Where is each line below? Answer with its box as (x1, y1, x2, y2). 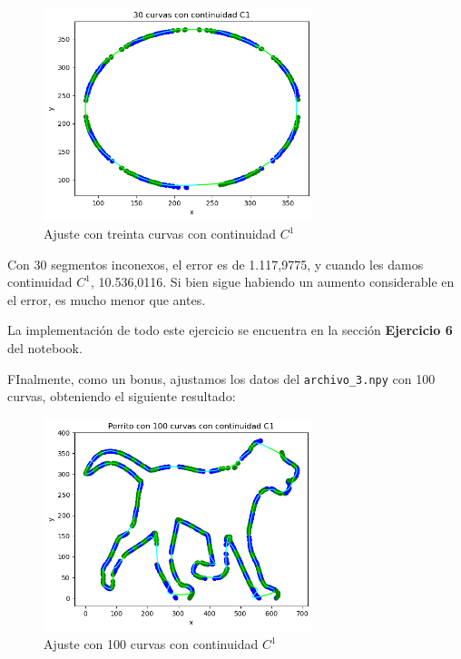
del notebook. (7, 339, 83, 358)
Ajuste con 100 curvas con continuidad (44, 634, 259, 654)
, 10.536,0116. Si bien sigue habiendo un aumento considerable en (90, 272, 455, 291)
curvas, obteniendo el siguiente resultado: (7, 387, 236, 406)
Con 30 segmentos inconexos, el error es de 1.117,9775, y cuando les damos (7, 254, 424, 273)
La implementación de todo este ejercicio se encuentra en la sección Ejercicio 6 (7, 320, 453, 339)
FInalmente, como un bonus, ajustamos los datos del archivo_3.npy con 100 (7, 369, 436, 388)
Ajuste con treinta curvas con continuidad (44, 224, 277, 243)
